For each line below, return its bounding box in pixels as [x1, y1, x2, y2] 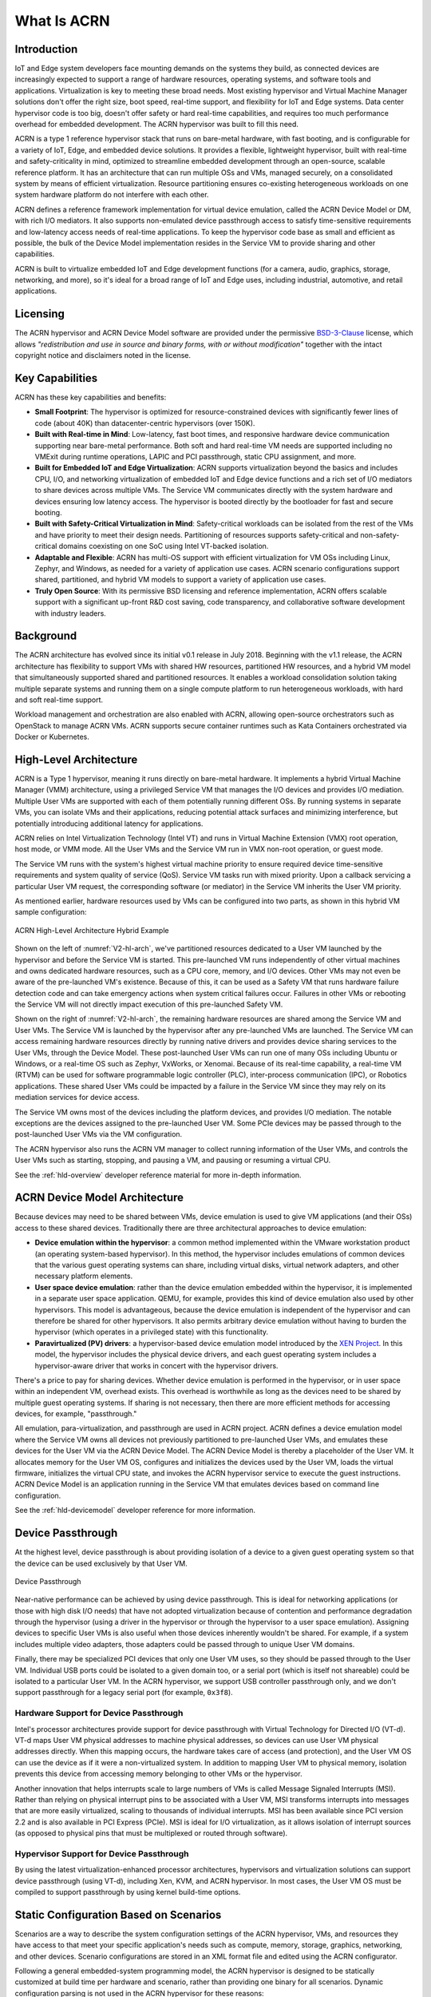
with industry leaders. [34, 608, 107, 618]
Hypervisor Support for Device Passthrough [14, 1848, 189, 1859]
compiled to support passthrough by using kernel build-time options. [14, 1888, 241, 1896]
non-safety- [360, 530, 400, 539]
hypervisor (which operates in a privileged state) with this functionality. [34, 1327, 269, 1337]
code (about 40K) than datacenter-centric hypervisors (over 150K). [34, 418, 255, 427]
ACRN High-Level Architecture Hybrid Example [14, 925, 169, 935]
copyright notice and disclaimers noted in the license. [14, 351, 192, 360]
